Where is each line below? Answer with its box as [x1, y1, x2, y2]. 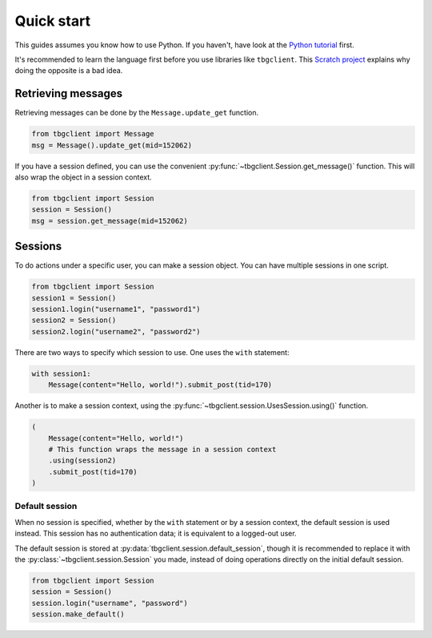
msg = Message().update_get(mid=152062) [31, 140, 192, 150]
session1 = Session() [31, 293, 117, 302]
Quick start [14, 12, 91, 30]
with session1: [31, 369, 91, 378]
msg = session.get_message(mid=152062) [31, 216, 188, 225]
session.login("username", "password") [31, 598, 188, 608]
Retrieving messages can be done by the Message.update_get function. [14, 108, 259, 118]
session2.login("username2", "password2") [31, 327, 201, 336]
